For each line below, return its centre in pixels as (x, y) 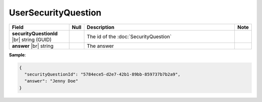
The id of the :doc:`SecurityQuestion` (129, 36)
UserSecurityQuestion (55, 13)
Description (100, 27)
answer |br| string (33, 46)
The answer (100, 46)
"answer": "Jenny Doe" (51, 81)
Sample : (17, 55)
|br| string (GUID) (32, 40)
